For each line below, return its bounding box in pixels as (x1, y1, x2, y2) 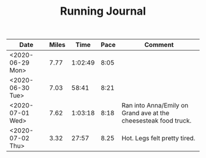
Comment (144, 41, 174, 49)
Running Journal (60, 4, 146, 18)
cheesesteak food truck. (121, 117, 192, 125)
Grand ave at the (121, 109, 170, 117)
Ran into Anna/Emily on (121, 101, 189, 110)
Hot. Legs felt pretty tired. (121, 134, 196, 143)
